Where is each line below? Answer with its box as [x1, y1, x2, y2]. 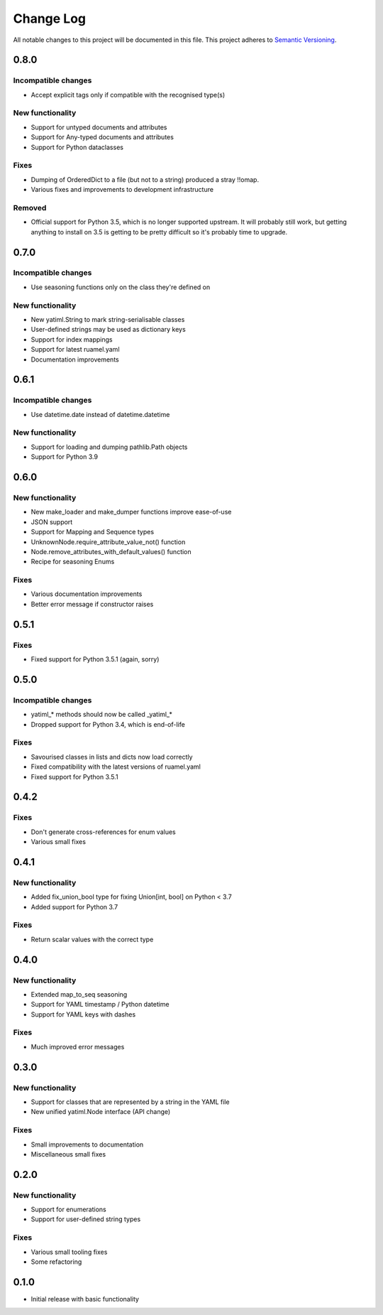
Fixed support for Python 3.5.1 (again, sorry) [30, 655, 160, 664]
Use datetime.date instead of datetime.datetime [30, 410, 170, 418]
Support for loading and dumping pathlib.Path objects [30, 443, 188, 451]
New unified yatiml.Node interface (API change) [30, 1108, 171, 1116]
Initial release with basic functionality [30, 1294, 140, 1303]
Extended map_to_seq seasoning [30, 990, 128, 998]
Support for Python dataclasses [30, 143, 124, 151]
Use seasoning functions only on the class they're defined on [30, 283, 211, 291]
